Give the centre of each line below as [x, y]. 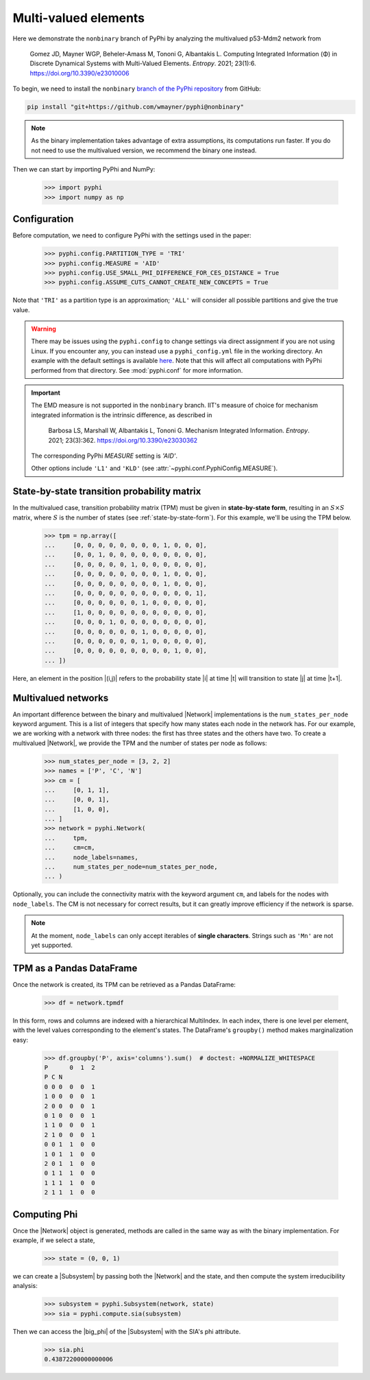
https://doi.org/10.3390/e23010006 [79, 73]
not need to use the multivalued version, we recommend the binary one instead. [144, 150]
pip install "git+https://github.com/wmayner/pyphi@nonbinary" [136, 107]
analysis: [25, 1286]
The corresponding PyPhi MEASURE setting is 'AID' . [104, 456]
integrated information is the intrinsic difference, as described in [122, 414]
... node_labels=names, [91, 857]
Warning [44, 329]
